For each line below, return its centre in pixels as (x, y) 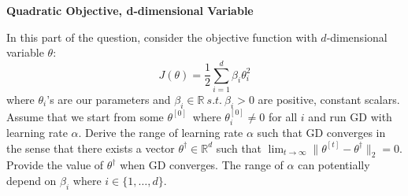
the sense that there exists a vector (91, 148)
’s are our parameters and (109, 99)
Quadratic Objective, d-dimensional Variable (130, 10)
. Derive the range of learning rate (161, 132)
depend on (32, 180)
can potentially (334, 165)
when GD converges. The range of (202, 165)
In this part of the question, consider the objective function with (162, 37)
